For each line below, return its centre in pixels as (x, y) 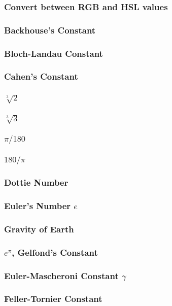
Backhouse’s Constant (50, 30)
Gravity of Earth (39, 229)
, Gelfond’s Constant (55, 252)
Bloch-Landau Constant (54, 53)
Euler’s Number (38, 206)
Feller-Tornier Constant (53, 299)
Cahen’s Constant (41, 76)
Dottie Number (36, 182)
